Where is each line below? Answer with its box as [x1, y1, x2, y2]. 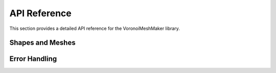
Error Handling [9, 55, 57, 63]
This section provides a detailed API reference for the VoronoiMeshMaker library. [9, 25, 180, 31]
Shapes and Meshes [9, 39, 76, 47]
